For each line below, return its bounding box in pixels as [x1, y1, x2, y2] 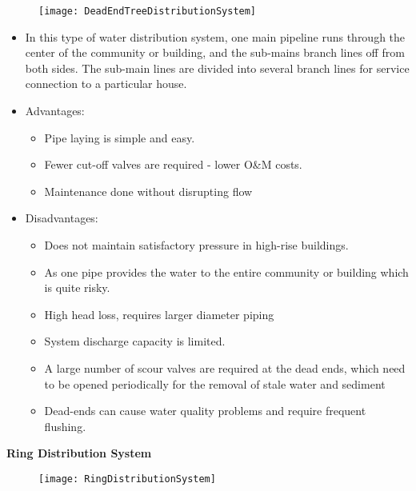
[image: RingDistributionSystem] [38, 473, 216, 485]
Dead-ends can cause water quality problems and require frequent [44, 402, 366, 419]
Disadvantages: [25, 210, 98, 226]
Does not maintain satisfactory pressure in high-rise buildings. [44, 237, 349, 253]
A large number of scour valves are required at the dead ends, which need [44, 359, 406, 376]
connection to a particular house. [25, 75, 187, 92]
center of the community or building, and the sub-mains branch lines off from [25, 44, 405, 61]
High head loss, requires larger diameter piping [44, 305, 274, 322]
